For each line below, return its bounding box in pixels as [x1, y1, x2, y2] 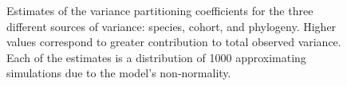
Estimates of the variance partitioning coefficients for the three [6, 2, 313, 18]
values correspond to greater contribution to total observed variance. [6, 33, 341, 50]
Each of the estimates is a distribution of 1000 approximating [6, 49, 306, 65]
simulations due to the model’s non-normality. [6, 64, 231, 81]
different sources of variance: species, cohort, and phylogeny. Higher [6, 18, 337, 34]
